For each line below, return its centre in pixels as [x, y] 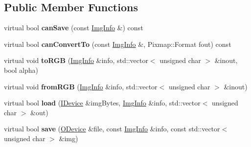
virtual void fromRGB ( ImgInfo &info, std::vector [81, 86]
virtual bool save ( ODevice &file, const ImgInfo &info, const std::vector [112, 129]
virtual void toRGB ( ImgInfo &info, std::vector [76, 60]
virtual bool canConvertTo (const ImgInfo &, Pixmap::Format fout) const [118, 44]
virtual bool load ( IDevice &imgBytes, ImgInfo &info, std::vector [102, 103]
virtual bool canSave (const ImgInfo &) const [74, 28]
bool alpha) [21, 70]
